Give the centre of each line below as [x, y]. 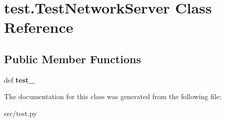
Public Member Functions [72, 59]
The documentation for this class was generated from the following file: [113, 96]
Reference [39, 27]
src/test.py [20, 113]
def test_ [19, 79]
